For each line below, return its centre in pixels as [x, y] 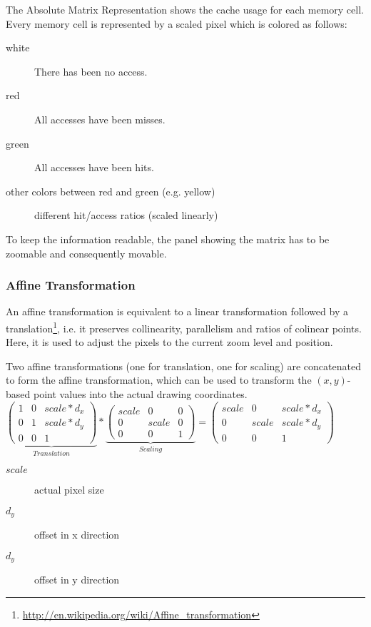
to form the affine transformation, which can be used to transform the [159, 380]
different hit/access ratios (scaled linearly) [126, 215]
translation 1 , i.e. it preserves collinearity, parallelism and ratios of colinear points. [184, 327]
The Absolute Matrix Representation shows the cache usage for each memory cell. [185, 9]
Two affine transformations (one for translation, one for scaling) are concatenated [183, 366]
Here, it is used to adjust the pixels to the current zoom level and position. [169, 342]
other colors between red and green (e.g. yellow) [111, 191]
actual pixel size [69, 490]
